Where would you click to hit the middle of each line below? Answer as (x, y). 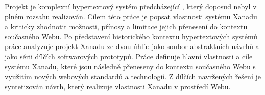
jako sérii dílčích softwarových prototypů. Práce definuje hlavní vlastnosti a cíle (129, 56)
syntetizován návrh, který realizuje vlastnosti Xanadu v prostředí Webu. (118, 86)
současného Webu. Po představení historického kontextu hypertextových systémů (131, 36)
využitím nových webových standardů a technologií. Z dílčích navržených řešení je (133, 76)
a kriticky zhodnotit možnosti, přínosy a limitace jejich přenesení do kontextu (126, 26)
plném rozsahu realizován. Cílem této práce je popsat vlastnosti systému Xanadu (131, 16)
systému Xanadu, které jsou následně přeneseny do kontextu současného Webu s (130, 66)
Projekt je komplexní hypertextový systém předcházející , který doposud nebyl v (131, 6)
